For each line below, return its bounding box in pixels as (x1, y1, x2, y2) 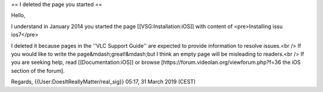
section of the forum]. (11, 67, 65, 74)
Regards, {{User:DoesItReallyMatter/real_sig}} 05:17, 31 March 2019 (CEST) (11, 78, 196, 85)
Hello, (11, 12, 26, 19)
